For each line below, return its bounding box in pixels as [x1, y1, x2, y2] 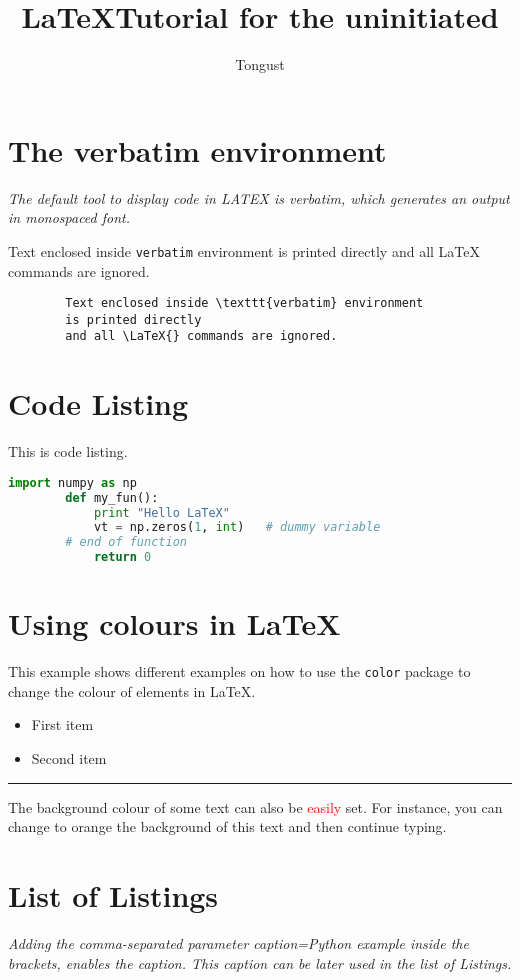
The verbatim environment [8, 129, 387, 170]
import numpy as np [8, 475, 137, 490]
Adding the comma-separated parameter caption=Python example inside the [8, 932, 469, 953]
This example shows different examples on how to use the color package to [8, 661, 471, 682]
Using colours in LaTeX [8, 603, 341, 644]
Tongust [235, 54, 285, 75]
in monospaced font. [8, 207, 131, 228]
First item [31, 714, 94, 735]
